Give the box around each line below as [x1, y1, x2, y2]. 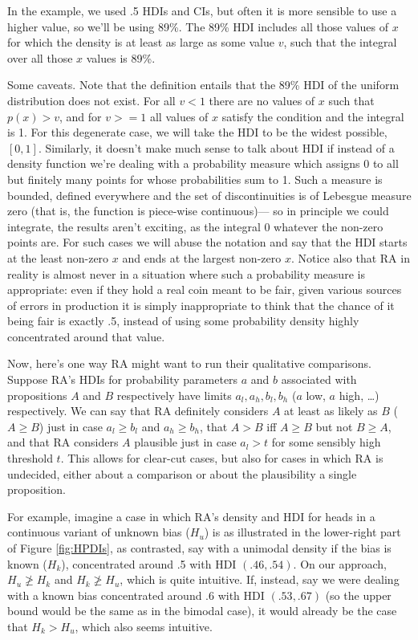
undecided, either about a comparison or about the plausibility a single [7, 465, 357, 482]
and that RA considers [7, 434, 119, 450]
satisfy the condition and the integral [221, 108, 404, 124]
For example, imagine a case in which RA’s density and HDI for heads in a [7, 508, 375, 524]
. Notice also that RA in [290, 249, 410, 266]
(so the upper [325, 586, 392, 603]
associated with [281, 371, 357, 388]
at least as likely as [284, 402, 378, 419]
